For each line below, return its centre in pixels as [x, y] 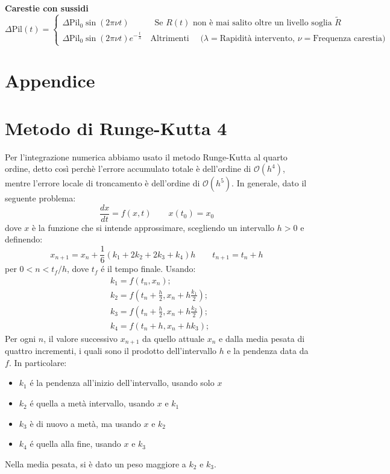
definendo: [24, 239]
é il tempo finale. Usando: [148, 269]
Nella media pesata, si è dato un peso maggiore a [96, 463]
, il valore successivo [81, 338]
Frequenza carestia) [349, 38]
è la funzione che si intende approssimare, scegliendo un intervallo [153, 227]
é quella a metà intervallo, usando [92, 403]
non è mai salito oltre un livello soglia [262, 23]
